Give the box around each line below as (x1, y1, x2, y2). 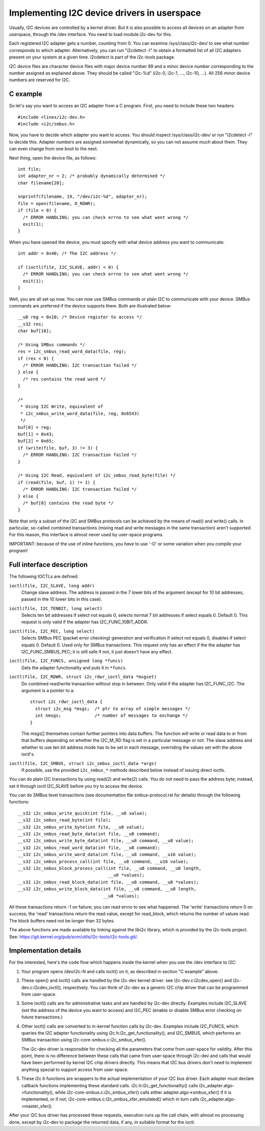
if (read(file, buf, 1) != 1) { (18, 480, 96, 485)
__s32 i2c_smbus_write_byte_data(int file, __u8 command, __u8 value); (18, 838, 194, 844)
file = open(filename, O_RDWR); (18, 201, 96, 206)
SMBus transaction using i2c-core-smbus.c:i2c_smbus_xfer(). (21, 1037, 147, 1043)
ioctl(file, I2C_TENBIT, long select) (9, 606, 103, 611)
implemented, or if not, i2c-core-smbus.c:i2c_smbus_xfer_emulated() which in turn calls (21, 1096, 200, 1102)
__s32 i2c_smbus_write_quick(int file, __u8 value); (18, 810, 147, 816)
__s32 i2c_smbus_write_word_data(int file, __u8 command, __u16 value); (18, 852, 196, 857)
